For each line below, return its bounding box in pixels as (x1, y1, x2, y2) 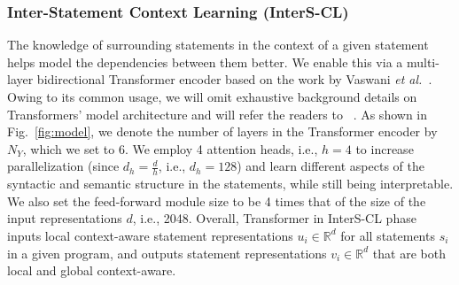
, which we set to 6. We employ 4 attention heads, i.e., (22, 139, 318, 158)
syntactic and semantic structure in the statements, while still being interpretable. (7, 174, 454, 193)
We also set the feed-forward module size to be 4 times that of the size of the (7, 191, 426, 210)
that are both (372, 243, 446, 262)
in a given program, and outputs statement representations (7, 243, 327, 262)
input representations (7, 209, 122, 227)
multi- (406, 52, 440, 71)
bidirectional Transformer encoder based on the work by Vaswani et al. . (36, 70, 432, 89)
